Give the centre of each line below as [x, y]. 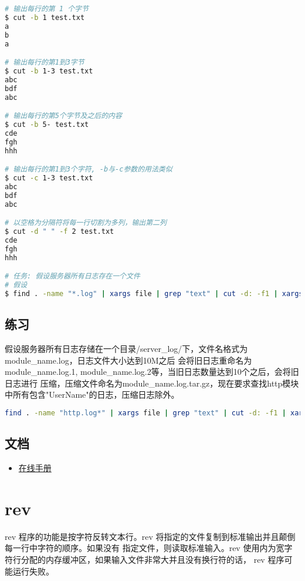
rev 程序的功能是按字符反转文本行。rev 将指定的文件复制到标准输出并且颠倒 [150, 536]
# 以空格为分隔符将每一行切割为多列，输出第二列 [86, 223]
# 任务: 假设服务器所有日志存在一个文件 [72, 276]
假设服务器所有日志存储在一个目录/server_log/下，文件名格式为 [126, 348]
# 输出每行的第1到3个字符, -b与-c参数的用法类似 [89, 169]
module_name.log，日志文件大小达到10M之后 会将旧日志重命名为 [128, 360]
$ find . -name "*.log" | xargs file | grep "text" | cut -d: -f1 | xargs [154, 293]
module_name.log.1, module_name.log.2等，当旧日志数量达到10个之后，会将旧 [152, 372]
